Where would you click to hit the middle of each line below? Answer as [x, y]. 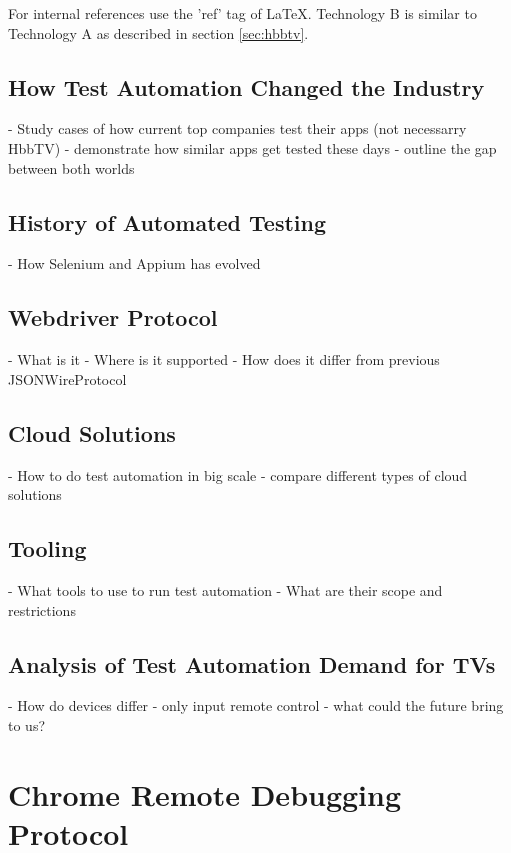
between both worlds [71, 167]
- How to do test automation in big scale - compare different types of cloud [238, 474]
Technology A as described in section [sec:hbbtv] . [158, 32]
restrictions [42, 609]
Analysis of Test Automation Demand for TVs [252, 663]
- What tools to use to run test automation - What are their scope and [225, 589]
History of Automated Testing [167, 221]
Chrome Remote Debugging [205, 793]
